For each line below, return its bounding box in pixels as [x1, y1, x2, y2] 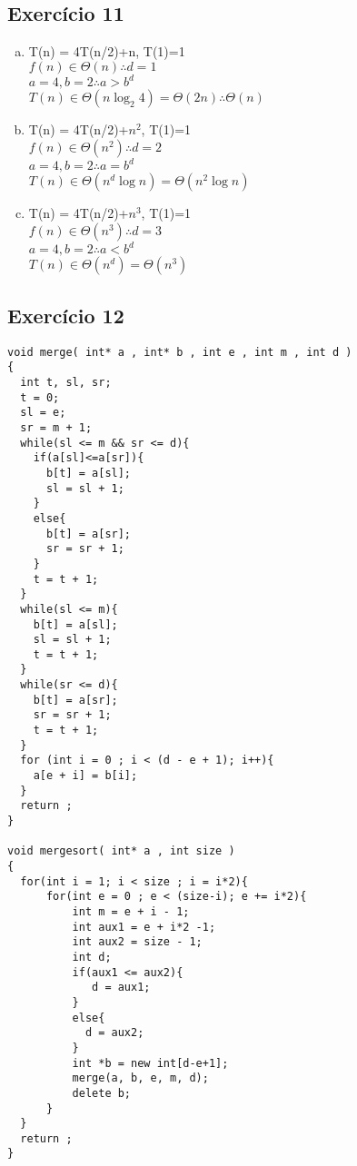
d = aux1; [92, 981, 151, 994]
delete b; [72, 1086, 132, 1100]
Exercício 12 [7, 301, 124, 329]
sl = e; [20, 406, 66, 420]
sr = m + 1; [20, 420, 93, 434]
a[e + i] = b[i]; [33, 769, 138, 783]
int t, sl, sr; [20, 376, 112, 389]
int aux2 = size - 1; [72, 935, 203, 949]
